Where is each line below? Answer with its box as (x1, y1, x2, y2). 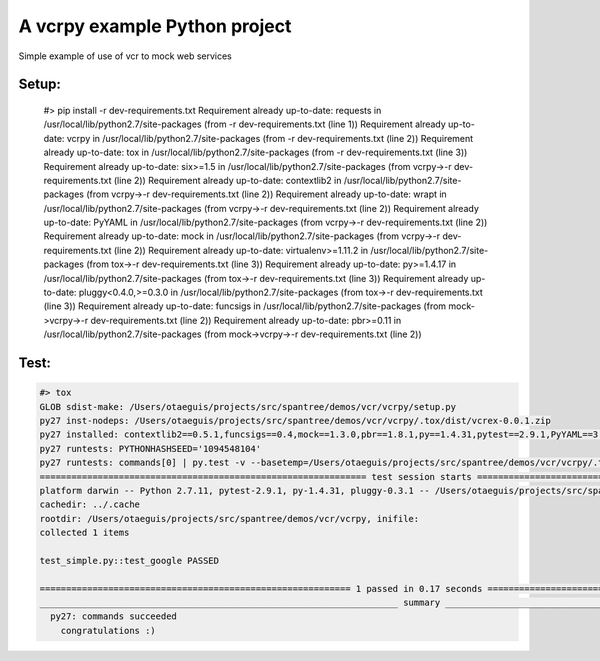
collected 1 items (39, 527, 130, 539)
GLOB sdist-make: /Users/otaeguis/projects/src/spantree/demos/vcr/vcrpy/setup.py (39, 401, 457, 412)
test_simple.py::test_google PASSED (39, 555, 220, 566)
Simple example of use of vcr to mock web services (18, 50, 232, 62)
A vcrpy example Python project (18, 15, 292, 37)
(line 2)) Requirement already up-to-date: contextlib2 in (113, 174, 342, 186)
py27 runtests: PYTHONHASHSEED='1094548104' (39, 443, 262, 454)
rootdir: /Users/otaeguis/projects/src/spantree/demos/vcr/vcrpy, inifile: (39, 513, 420, 524)
